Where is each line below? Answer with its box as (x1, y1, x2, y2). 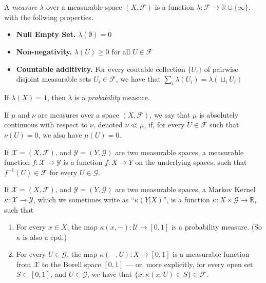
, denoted (93, 119, 123, 130)
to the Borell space (42, 258, 101, 269)
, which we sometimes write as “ (33, 194, 135, 204)
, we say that (149, 109, 191, 120)
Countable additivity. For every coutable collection (16, 63, 185, 74)
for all (111, 46, 130, 57)
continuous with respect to (4, 119, 88, 130)
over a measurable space (46, 2, 122, 12)
